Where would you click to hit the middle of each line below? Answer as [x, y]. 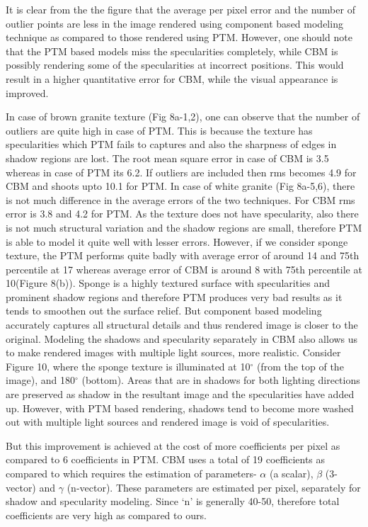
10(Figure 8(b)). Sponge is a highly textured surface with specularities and [168, 283]
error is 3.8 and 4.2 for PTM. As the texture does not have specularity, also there [182, 214]
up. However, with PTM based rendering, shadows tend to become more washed [180, 408]
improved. [27, 92]
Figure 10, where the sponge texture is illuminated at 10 [128, 366]
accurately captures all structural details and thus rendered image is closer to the [182, 325]
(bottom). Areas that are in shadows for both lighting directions [221, 380]
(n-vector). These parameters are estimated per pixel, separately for [214, 487]
